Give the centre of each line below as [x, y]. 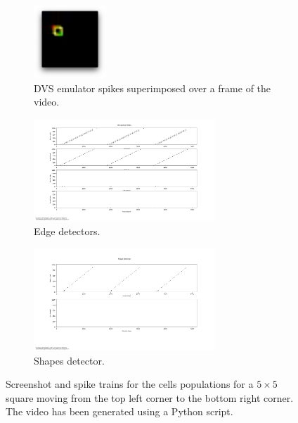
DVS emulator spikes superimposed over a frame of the [153, 88]
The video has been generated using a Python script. [119, 411]
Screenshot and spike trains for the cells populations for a [130, 384]
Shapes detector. [69, 360]
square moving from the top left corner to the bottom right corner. [150, 397]
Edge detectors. [67, 231]
